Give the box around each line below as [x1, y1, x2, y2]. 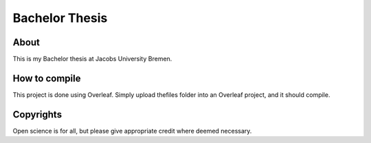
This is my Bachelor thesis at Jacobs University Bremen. [12, 55, 172, 63]
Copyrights [12, 109, 62, 120]
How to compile [12, 72, 81, 84]
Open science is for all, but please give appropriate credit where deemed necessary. [12, 126, 252, 135]
